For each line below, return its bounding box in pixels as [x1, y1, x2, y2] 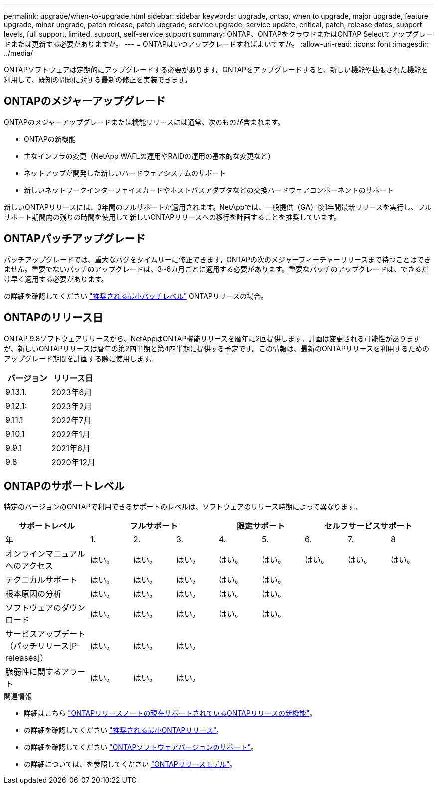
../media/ [4, 49, 33, 57]
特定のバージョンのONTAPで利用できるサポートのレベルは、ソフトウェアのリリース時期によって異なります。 [4, 502, 361, 511]
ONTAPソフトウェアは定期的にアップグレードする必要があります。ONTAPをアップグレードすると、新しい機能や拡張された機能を [4, 65, 428, 74]
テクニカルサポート [5, 575, 78, 585]
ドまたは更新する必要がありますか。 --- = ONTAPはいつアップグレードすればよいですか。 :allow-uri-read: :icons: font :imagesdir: [4, 40, 429, 48]
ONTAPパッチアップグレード [4, 232, 146, 245]
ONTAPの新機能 [24, 134, 76, 143]
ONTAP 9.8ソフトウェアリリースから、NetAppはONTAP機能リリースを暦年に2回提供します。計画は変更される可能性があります [4, 334, 420, 343]
